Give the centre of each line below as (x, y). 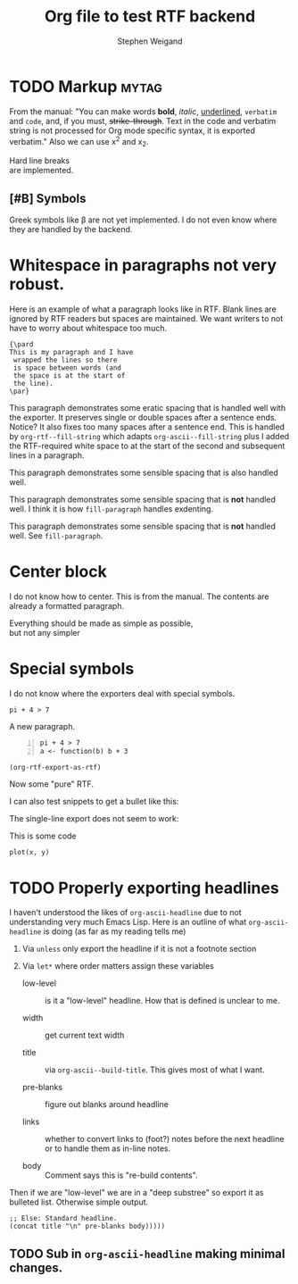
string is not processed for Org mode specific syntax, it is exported (132, 130)
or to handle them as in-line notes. (108, 1148)
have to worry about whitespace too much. (88, 328)
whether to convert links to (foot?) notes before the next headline (164, 1139)
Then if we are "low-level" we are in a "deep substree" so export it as (137, 1193)
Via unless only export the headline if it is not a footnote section (139, 949)
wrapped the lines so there (65, 360)
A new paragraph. (42, 726)
